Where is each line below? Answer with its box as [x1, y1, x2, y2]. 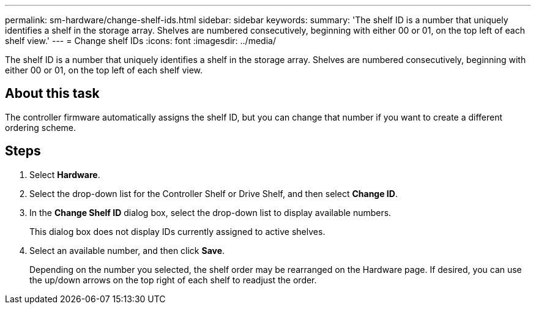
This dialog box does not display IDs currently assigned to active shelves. [29, 226, 326, 237]
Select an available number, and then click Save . [29, 245, 225, 256]
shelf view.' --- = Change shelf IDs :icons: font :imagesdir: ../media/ [5, 35, 276, 46]
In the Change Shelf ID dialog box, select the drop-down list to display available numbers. [29, 207, 392, 218]
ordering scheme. [5, 122, 76, 133]
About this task [5, 86, 100, 102]
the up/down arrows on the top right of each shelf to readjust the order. [29, 274, 317, 285]
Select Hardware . [29, 169, 100, 180]
